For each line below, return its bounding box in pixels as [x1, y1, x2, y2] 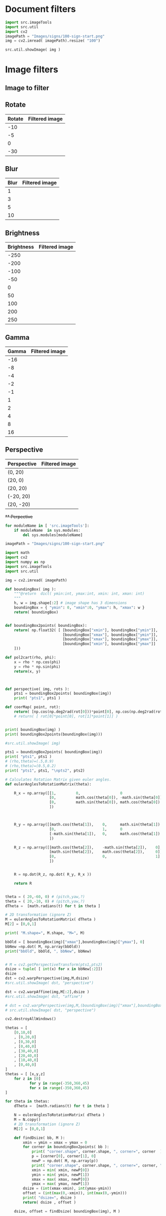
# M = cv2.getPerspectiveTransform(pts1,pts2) [5, 962, 103, 967]
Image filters [5, 64, 58, 75]
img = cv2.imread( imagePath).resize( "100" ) [5, 38, 100, 43]
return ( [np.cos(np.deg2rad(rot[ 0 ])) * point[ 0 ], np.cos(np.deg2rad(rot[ [14, 709, 165, 715]
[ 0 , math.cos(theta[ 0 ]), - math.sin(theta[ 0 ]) [49, 795, 163, 800]
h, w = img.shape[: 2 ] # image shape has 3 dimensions [14, 601, 127, 606]
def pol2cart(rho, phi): [5, 655, 56, 660]
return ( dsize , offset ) [23, 1200, 77, 1205]
